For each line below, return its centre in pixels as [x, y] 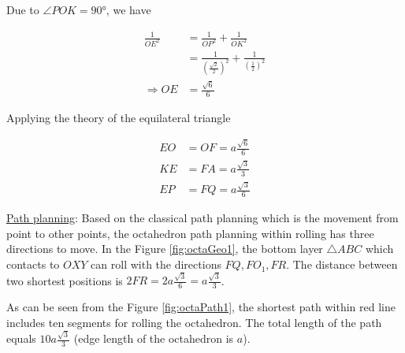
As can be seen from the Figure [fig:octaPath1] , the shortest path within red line [201, 307]
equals [21, 338]
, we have [128, 9]
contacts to [33, 264]
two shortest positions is [65, 280]
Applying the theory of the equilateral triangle [119, 117]
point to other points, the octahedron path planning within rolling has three [190, 233]
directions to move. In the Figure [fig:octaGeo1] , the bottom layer [165, 249]
